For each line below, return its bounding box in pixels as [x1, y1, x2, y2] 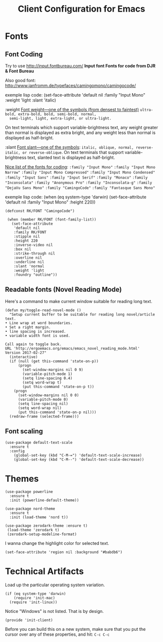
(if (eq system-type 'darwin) [5, 591, 66, 596]
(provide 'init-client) [5, 618, 53, 623]
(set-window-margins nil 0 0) [17, 392, 79, 398]
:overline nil [14, 255, 42, 260]
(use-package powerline [5, 489, 53, 494]
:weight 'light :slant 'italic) [5, 97, 56, 103]
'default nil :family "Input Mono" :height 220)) [5, 199, 96, 205]
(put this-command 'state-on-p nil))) [17, 409, 97, 415]
